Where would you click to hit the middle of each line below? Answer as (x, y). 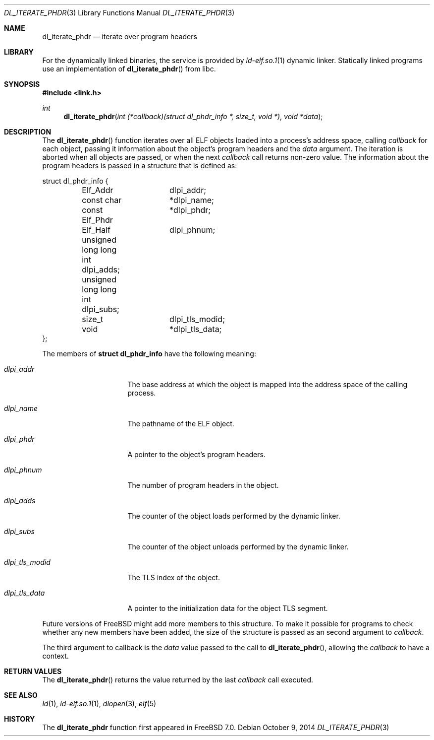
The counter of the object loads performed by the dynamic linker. (234, 516)
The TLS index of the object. (174, 577)
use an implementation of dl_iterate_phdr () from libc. (129, 69)
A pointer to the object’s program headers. (196, 454)
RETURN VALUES (33, 671)
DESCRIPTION (28, 132)
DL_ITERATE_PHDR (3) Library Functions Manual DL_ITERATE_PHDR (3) (119, 13)
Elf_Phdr (97, 220)
